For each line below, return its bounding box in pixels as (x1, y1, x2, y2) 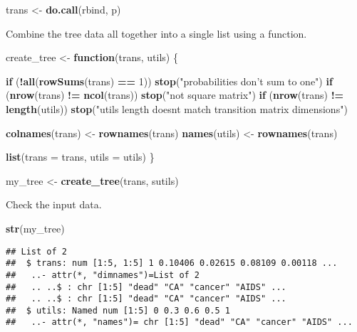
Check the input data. (6, 197, 102, 212)
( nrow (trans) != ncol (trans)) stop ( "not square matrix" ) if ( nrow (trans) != (6, 87, 344, 102)
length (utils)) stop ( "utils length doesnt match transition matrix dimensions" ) (6, 101, 348, 116)
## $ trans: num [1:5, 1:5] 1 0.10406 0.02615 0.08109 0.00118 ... (6, 258, 338, 269)
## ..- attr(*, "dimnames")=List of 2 (6, 269, 200, 280)
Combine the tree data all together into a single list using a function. (6, 26, 307, 41)
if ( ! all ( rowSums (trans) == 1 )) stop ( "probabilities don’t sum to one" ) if (6, 73, 333, 88)
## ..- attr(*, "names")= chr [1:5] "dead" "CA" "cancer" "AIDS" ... (6, 317, 353, 328)
